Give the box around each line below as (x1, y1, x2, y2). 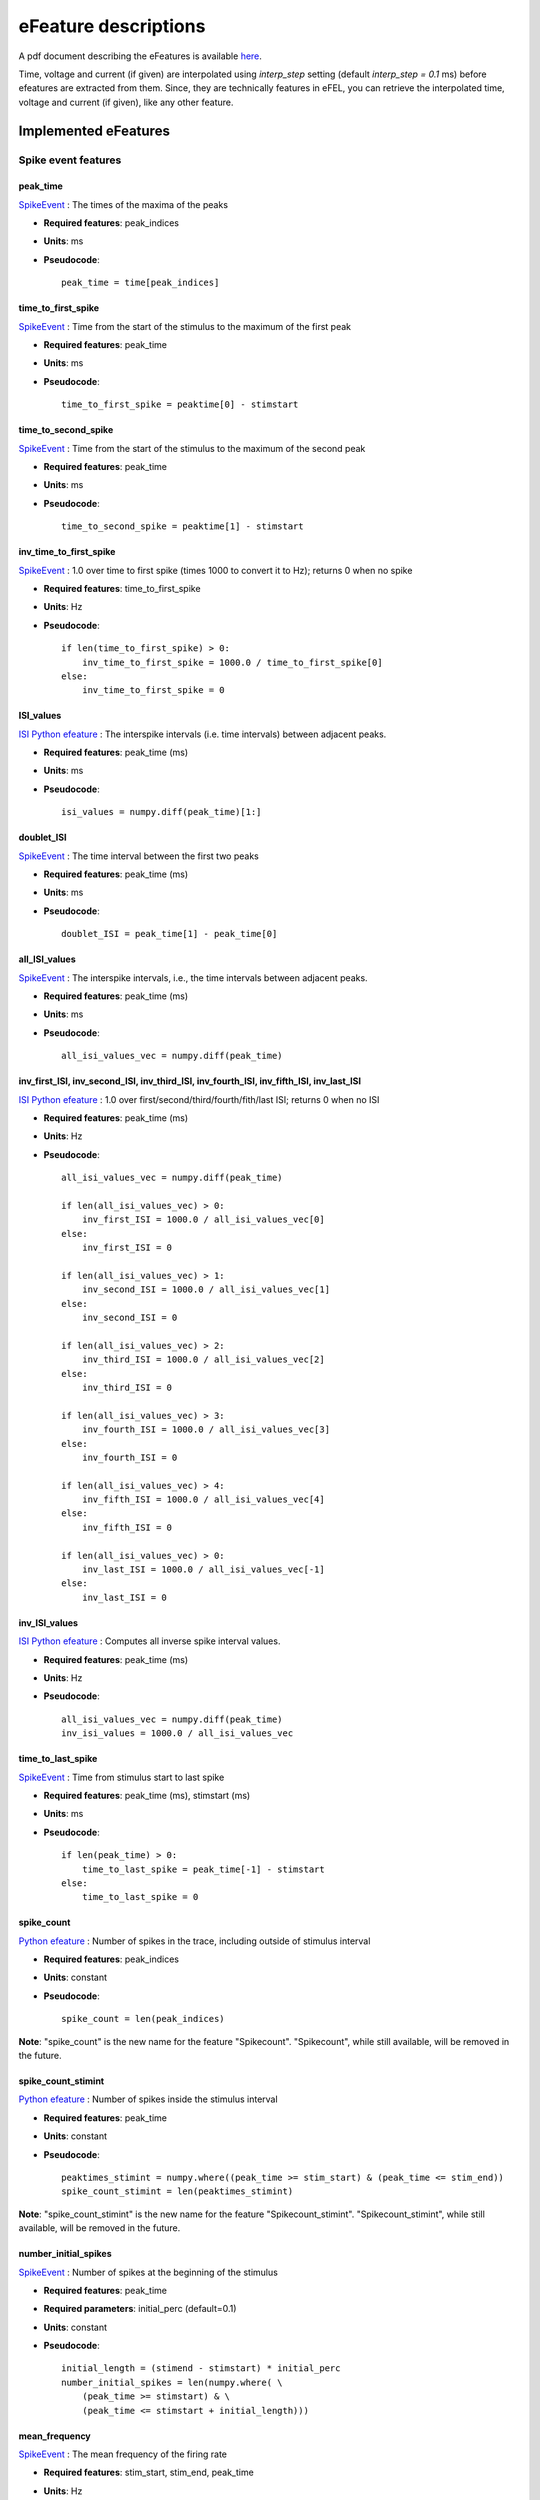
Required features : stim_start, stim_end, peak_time (43, 2466, 254, 2479)
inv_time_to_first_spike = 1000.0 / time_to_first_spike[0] (81, 656, 384, 668)
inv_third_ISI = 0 (81, 1381, 173, 1393)
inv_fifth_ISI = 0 (81, 1521, 173, 1533)
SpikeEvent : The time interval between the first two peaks (18, 850, 259, 862)
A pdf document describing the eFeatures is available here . (18, 50, 262, 62)
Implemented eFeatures (18, 122, 170, 139)
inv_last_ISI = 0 (81, 1591, 167, 1603)
